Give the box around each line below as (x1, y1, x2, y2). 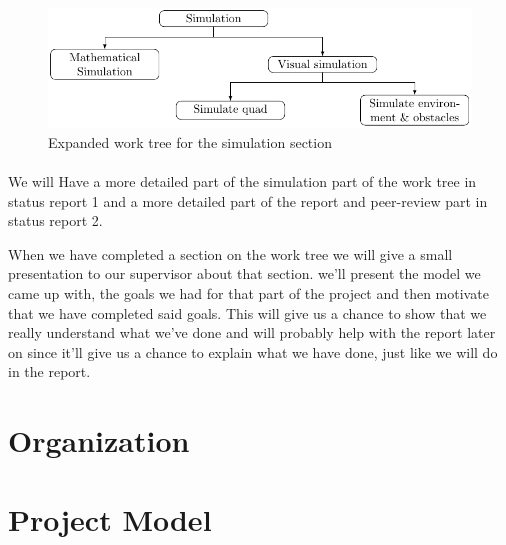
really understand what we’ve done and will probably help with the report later (8, 322, 496, 343)
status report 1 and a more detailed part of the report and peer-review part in (8, 190, 488, 211)
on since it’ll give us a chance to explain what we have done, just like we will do (8, 341, 498, 362)
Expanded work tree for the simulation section (48, 131, 332, 152)
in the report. (8, 361, 91, 382)
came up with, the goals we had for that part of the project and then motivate (8, 283, 489, 304)
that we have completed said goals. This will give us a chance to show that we (8, 302, 487, 323)
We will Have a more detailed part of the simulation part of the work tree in (8, 171, 477, 192)
